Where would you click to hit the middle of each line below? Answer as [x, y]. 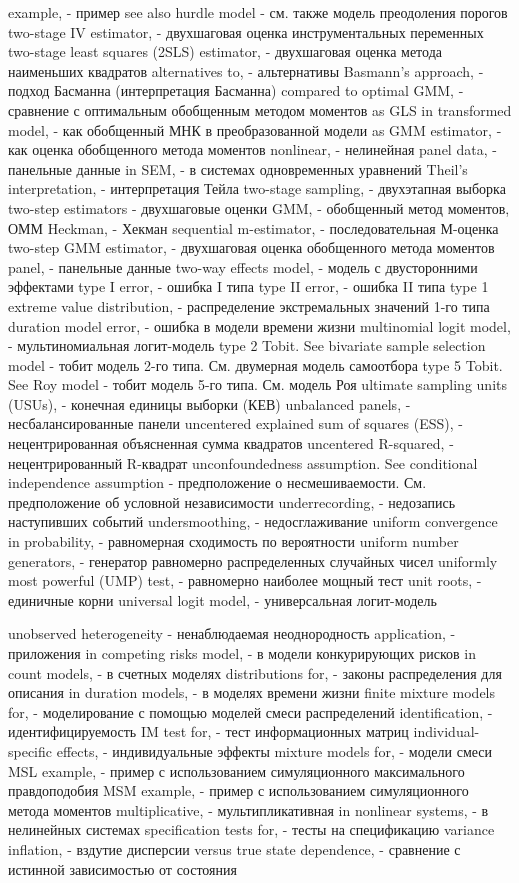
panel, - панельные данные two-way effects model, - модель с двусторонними [243, 266]
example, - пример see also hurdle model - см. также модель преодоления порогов [258, 12]
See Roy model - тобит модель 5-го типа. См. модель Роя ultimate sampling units [257, 384]
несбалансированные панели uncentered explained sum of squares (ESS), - [235, 423]
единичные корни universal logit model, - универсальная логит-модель [222, 599]
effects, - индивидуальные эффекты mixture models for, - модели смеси [274, 750]
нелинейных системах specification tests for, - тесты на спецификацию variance [251, 829]
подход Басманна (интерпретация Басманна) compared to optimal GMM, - [236, 90]
